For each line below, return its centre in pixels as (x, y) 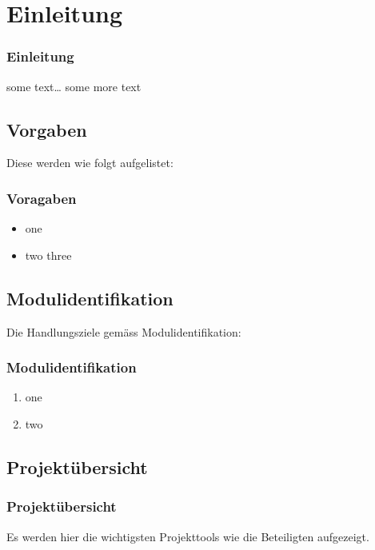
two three (48, 255)
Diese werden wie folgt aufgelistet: (90, 163)
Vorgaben (47, 129)
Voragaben (42, 198)
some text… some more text (74, 86)
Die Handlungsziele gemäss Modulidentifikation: (124, 331)
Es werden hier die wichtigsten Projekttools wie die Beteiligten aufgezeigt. (188, 536)
